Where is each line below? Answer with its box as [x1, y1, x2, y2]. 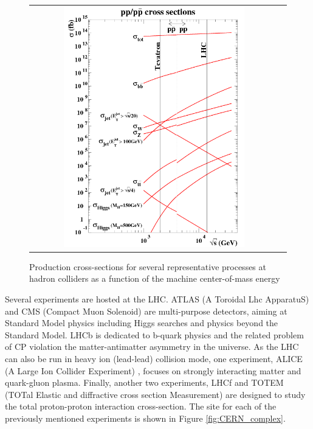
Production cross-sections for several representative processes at [29, 260, 266, 273]
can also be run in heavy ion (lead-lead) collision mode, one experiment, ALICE [5, 352, 303, 365]
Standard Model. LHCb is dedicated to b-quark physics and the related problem [5, 328, 304, 341]
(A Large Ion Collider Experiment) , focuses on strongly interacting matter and [5, 364, 301, 377]
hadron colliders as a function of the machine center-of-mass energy [29, 272, 280, 285]
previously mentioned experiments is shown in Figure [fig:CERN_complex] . [5, 412, 286, 424]
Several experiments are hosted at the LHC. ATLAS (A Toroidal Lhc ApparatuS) [5, 293, 309, 305]
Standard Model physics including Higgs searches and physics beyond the [5, 316, 278, 329]
